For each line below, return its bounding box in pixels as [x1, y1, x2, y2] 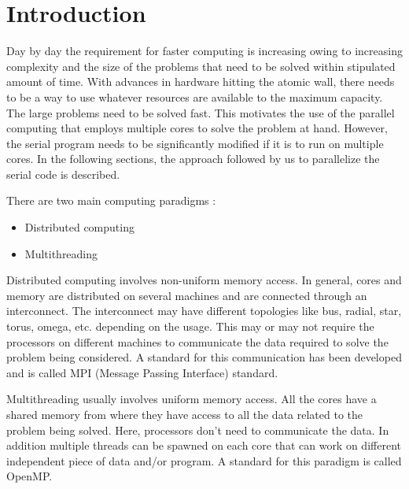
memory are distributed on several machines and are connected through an [6, 287, 367, 303]
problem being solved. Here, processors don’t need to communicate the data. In [6, 421, 389, 438]
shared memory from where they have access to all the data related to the [6, 406, 363, 422]
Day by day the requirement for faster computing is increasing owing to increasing [6, 43, 403, 59]
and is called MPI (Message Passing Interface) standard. [6, 364, 278, 380]
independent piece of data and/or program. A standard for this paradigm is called [6, 452, 402, 469]
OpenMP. [6, 468, 53, 484]
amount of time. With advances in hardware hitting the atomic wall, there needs [6, 73, 395, 90]
